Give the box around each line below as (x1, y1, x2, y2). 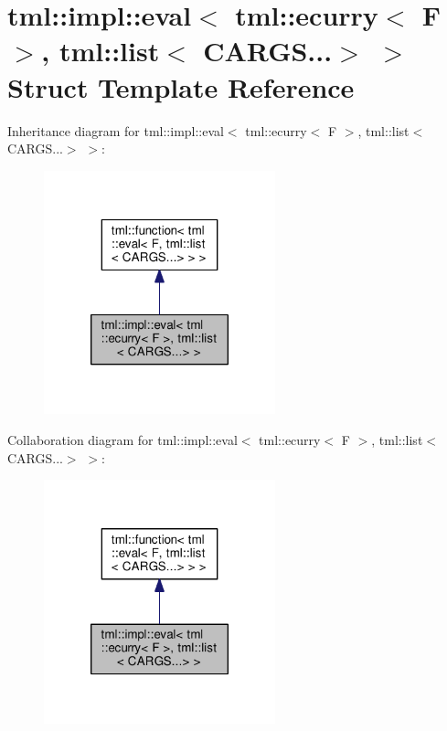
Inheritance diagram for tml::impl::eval (7, 121, 224, 140)
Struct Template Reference (7, 68, 355, 105)
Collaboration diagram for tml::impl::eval (7, 430, 238, 450)
